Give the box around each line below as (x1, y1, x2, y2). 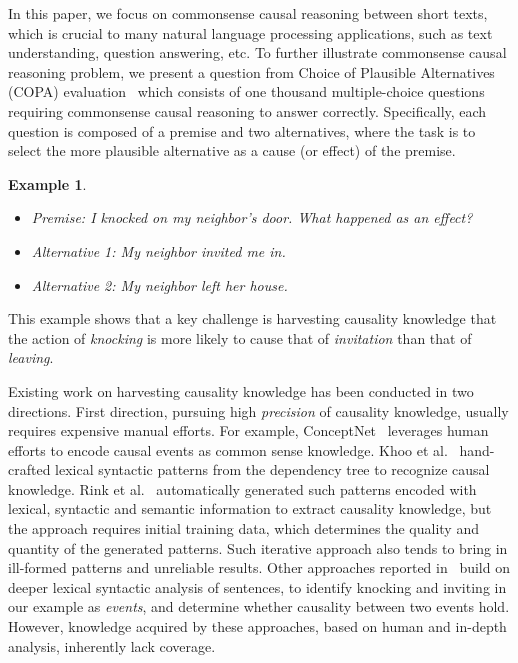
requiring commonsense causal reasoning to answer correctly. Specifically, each (8, 100, 487, 121)
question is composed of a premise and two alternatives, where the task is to (8, 120, 476, 141)
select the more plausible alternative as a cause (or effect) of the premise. (8, 140, 456, 161)
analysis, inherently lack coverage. (8, 635, 216, 656)
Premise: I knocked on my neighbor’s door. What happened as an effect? (31, 207, 473, 228)
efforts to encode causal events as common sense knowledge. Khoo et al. (8, 439, 448, 460)
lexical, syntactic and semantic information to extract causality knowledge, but (8, 498, 492, 519)
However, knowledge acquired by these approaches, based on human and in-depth (8, 616, 507, 637)
